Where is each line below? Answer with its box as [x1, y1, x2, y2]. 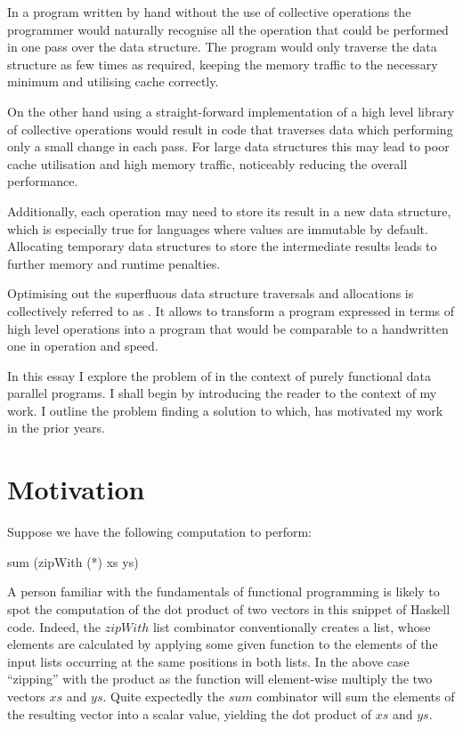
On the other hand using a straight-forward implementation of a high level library [7, 101, 455, 120]
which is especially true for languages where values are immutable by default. [7, 219, 428, 238]
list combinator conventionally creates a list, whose [152, 617, 431, 636]
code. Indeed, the [7, 617, 101, 636]
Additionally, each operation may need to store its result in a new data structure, [7, 201, 451, 220]
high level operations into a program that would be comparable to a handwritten [7, 319, 449, 337]
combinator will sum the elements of [256, 686, 455, 705]
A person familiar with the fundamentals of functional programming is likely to [7, 582, 440, 601]
